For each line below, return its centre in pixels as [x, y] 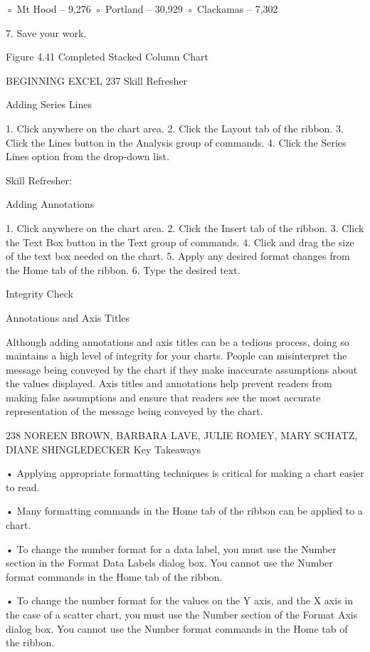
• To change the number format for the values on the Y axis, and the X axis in [179, 600]
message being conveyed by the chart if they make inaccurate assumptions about [182, 369]
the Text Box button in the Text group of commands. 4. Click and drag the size [180, 242]
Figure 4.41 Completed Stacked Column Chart [107, 57]
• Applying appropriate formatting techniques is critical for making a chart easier [185, 473]
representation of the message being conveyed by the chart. [134, 411]
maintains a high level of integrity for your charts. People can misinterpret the [176, 356]
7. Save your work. [46, 32]
